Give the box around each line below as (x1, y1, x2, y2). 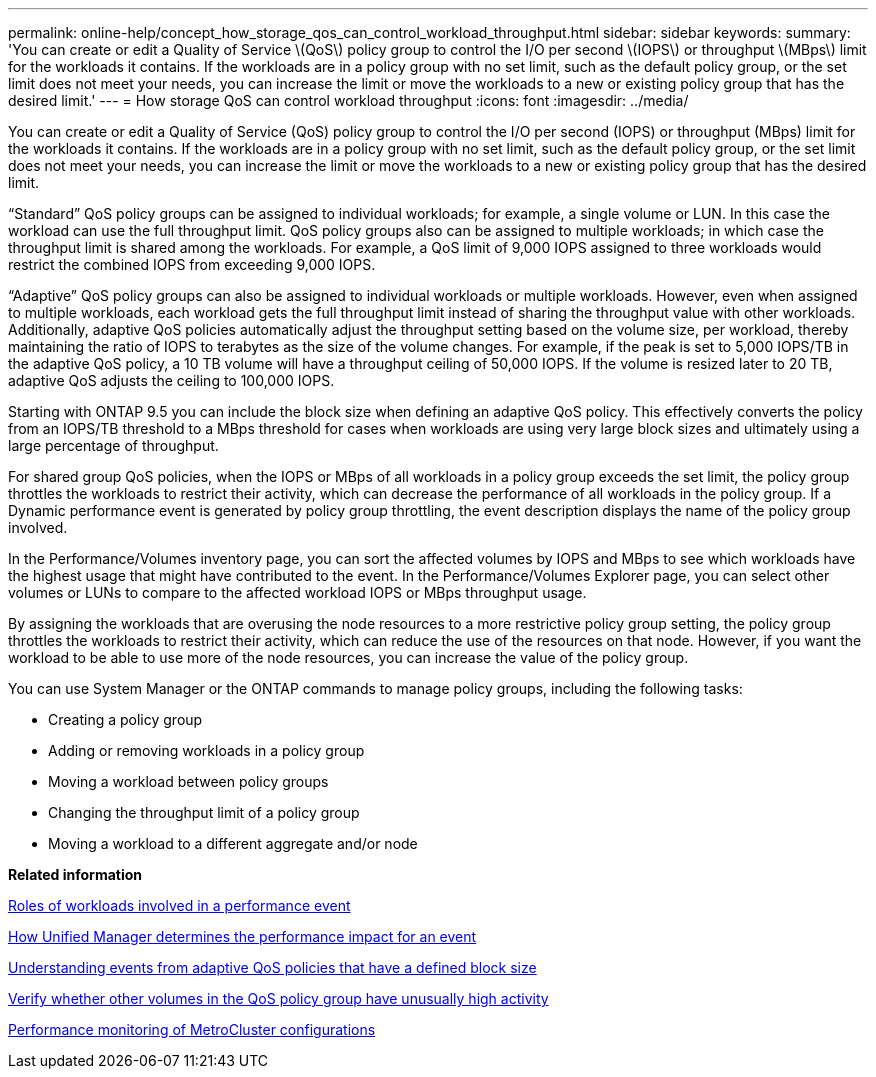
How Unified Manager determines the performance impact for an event (8, 928, 477, 945)
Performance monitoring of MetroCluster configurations (8, 1021, 376, 1038)
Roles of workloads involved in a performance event (8, 897, 351, 914)
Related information (8, 866, 143, 883)
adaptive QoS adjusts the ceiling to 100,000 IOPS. (8, 372, 335, 389)
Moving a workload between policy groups (48, 773, 329, 790)
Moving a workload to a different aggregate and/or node (48, 835, 418, 852)
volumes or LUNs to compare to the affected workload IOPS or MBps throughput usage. (8, 584, 587, 601)
